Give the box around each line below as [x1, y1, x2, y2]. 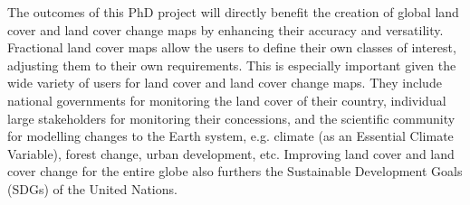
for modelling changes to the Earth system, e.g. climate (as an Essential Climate [7, 126, 454, 145]
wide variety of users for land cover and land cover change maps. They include [7, 73, 442, 92]
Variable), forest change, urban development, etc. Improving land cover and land [7, 144, 455, 163]
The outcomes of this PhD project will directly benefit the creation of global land [7, 3, 459, 21]
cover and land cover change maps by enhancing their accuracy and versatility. [7, 20, 444, 39]
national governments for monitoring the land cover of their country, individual [7, 90, 446, 109]
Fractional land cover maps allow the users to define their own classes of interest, [7, 38, 456, 57]
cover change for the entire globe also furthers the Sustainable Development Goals [7, 162, 463, 181]
